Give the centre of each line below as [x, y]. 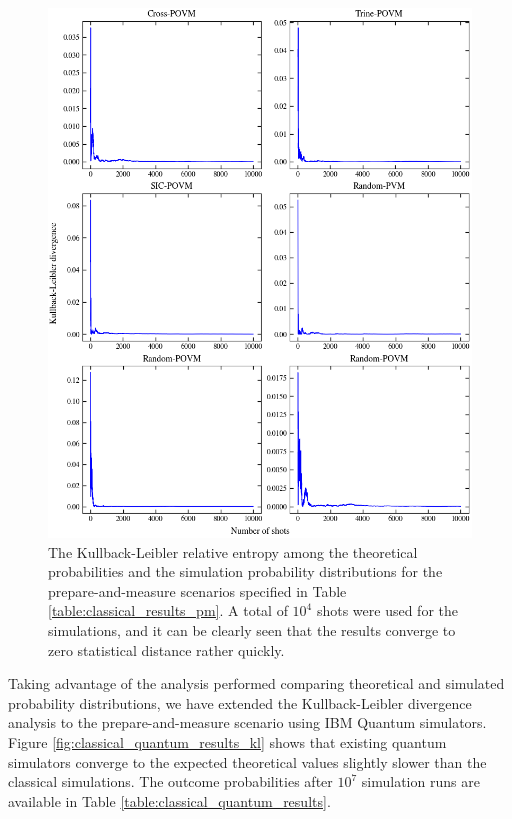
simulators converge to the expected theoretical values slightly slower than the [247, 761]
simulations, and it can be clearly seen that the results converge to [252, 629]
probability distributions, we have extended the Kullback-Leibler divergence [240, 702]
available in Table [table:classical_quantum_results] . [169, 800]
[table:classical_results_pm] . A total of [168, 610]
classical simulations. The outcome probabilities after [170, 781]
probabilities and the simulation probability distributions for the [245, 571]
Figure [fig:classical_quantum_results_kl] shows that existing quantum [227, 741]
